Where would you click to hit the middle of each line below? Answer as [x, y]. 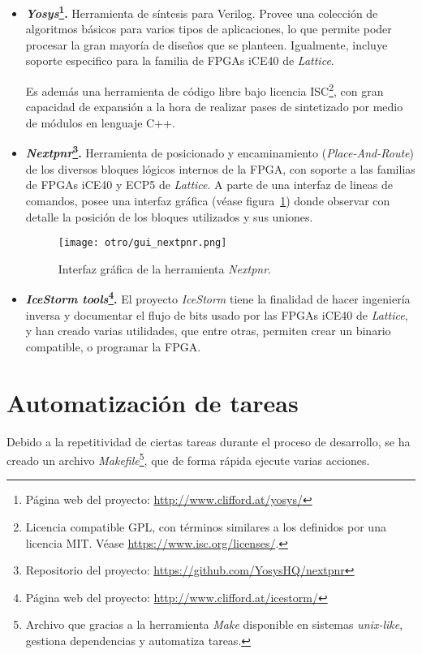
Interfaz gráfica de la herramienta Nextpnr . [164, 268]
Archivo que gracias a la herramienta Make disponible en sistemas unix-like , [214, 624]
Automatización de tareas [153, 402]
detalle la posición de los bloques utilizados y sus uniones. [169, 216]
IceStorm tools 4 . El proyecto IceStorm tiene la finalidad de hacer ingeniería [218, 297]
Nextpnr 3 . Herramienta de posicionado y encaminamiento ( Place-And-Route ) [220, 152]
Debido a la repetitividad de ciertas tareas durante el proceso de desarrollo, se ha [209, 441]
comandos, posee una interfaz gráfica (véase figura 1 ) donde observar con [208, 200]
